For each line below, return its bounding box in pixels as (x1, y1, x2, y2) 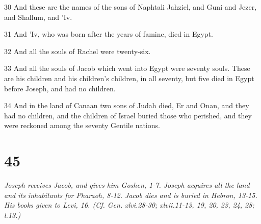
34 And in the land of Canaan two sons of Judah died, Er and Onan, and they (4, 100, 249, 111)
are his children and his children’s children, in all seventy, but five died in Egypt (4, 72, 254, 83)
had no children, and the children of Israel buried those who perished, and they (4, 110, 252, 120)
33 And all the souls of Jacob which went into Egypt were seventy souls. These (4, 63, 250, 73)
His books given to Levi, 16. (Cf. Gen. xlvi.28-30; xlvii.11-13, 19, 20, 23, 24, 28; (4, 200, 254, 210)
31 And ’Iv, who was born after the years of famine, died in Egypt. (4, 29, 213, 39)
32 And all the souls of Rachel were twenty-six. (4, 45, 151, 56)
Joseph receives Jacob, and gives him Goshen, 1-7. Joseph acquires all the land (4, 180, 250, 190)
